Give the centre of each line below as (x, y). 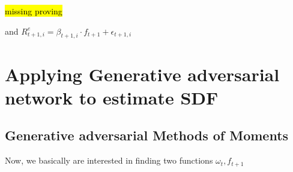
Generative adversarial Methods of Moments (147, 135)
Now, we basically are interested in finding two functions (109, 160)
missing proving (34, 11)
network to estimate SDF (112, 97)
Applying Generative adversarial (142, 74)
